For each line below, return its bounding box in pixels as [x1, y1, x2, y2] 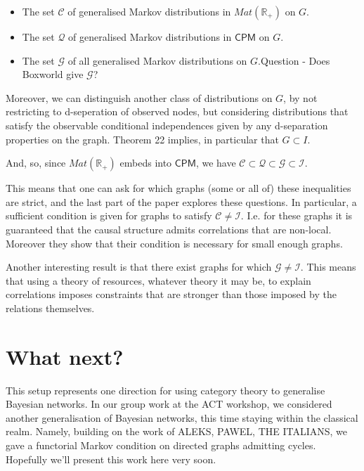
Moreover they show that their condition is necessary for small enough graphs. [6, 235, 343, 250]
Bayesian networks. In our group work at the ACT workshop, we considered [6, 396, 332, 411]
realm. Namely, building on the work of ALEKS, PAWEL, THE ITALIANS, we [6, 424, 348, 439]
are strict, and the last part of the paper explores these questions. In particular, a [6, 194, 357, 209]
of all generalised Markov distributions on [67, 53, 247, 67]
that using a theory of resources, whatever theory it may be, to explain [6, 273, 311, 288]
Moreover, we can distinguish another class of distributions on [6, 90, 273, 105]
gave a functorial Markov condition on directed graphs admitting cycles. [6, 438, 316, 452]
